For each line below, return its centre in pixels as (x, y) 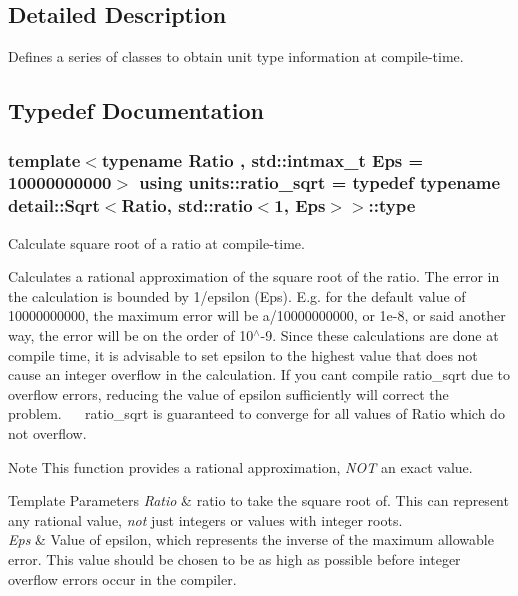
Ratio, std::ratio (187, 205)
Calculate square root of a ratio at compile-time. (156, 242)
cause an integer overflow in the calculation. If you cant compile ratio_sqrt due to (259, 374)
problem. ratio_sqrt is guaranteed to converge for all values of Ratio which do (256, 413)
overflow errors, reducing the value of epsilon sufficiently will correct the (228, 393)
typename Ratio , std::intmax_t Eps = (262, 159)
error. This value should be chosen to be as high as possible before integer (234, 558)
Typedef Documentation (136, 110)
